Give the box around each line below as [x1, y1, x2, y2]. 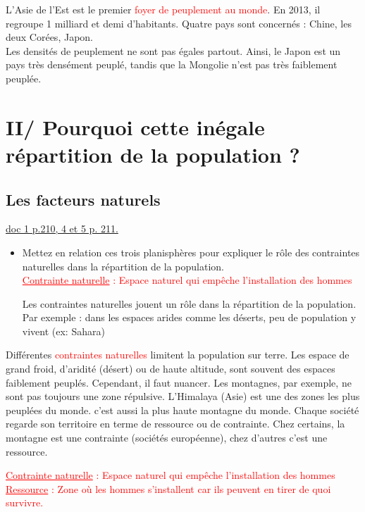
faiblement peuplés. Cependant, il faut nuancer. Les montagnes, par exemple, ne [6, 375, 352, 389]
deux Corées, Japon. [6, 30, 93, 44]
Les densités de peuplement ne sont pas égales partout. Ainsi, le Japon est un [6, 43, 341, 58]
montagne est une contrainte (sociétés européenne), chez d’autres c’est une [6, 430, 328, 445]
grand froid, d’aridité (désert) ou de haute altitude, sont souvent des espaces [6, 361, 335, 376]
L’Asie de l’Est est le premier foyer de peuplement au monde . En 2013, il [6, 2, 321, 16]
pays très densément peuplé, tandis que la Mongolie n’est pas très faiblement [6, 57, 338, 72]
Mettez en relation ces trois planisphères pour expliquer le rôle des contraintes [22, 244, 360, 259]
